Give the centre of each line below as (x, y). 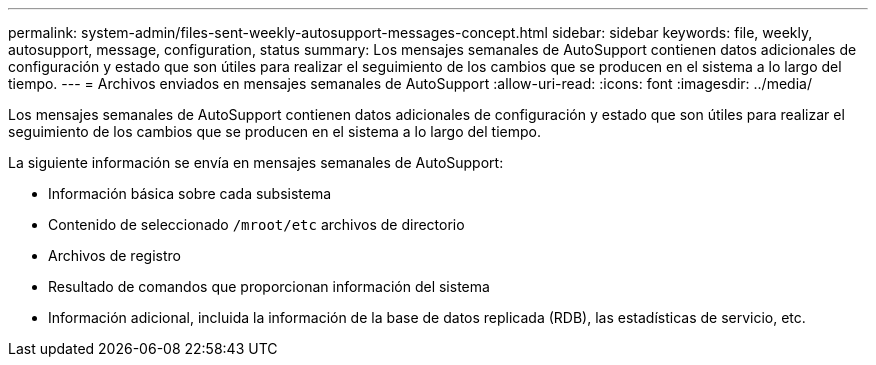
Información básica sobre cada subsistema (190, 193)
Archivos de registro (114, 255)
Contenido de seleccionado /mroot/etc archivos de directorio (256, 224)
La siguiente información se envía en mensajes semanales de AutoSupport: (256, 162)
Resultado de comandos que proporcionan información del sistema (269, 286)
